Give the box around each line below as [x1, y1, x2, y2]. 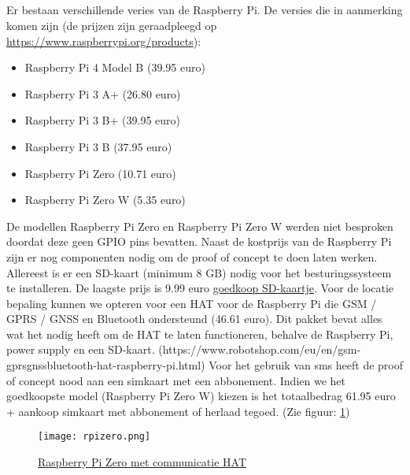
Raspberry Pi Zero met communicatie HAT [38, 454, 247, 470]
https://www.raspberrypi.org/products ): [6, 32, 201, 49]
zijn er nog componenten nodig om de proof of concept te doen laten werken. [6, 248, 378, 265]
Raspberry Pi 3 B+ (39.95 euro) [24, 112, 180, 128]
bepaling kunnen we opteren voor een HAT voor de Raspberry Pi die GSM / [6, 295, 377, 311]
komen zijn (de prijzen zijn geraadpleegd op [6, 17, 217, 33]
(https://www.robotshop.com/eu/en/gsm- [158, 341, 361, 358]
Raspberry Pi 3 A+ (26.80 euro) [24, 85, 181, 102]
